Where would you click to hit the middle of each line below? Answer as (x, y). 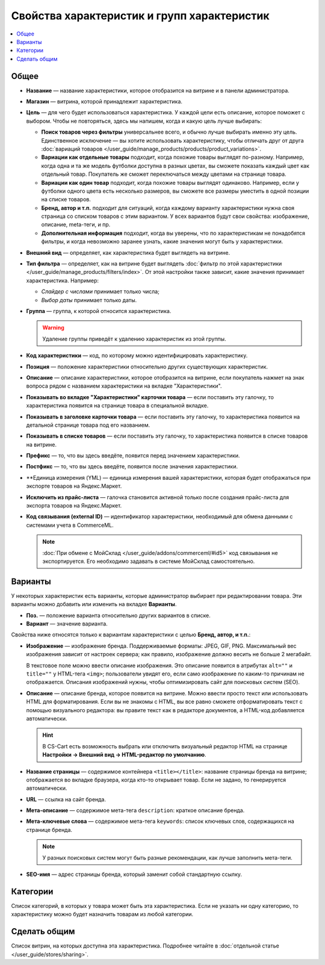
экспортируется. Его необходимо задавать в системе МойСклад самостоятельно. (149, 561)
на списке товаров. (66, 199)
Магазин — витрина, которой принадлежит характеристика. (104, 102)
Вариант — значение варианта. (67, 624)
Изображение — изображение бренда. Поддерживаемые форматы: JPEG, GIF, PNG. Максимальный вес (161, 646)
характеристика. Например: (63, 281)
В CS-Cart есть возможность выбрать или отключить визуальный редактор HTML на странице (165, 746)
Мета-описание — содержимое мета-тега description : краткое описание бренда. (135, 810)
